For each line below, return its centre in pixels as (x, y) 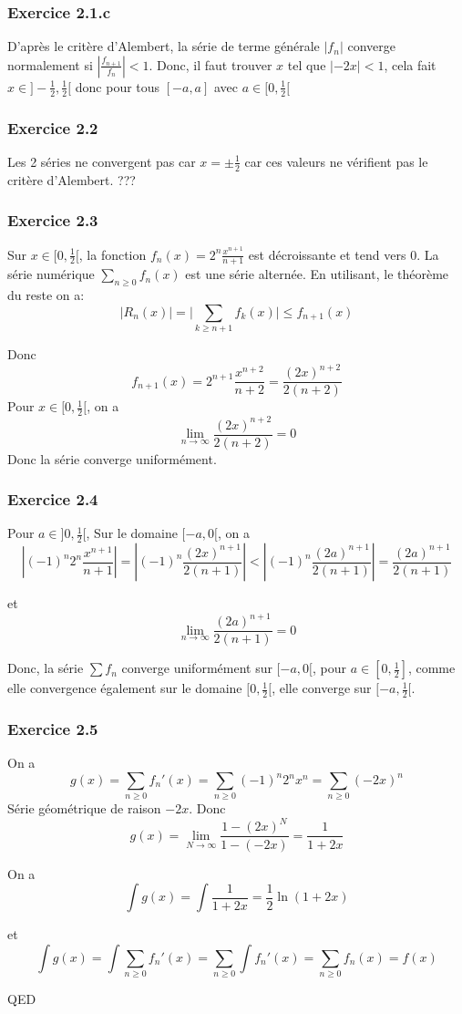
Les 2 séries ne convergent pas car (102, 161)
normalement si (50, 64)
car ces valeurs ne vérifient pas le (336, 161)
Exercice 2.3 (53, 220)
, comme (431, 668)
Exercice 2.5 (53, 729)
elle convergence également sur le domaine (125, 688)
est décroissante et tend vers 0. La (344, 254)
